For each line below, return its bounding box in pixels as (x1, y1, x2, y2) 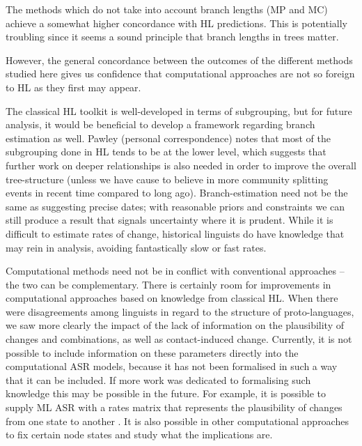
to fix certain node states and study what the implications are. (6, 427, 273, 442)
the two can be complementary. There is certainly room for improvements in (6, 277, 331, 291)
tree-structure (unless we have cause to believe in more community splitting (6, 171, 329, 186)
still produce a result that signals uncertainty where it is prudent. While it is (6, 213, 333, 227)
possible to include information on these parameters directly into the (6, 345, 299, 360)
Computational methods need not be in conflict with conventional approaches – (6, 263, 345, 278)
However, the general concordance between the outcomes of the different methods (6, 52, 353, 67)
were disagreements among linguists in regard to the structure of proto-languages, (6, 304, 354, 318)
